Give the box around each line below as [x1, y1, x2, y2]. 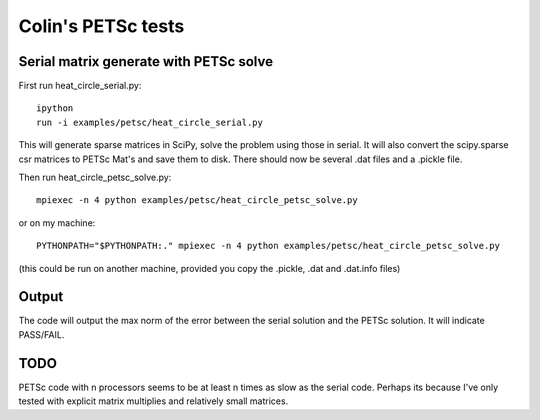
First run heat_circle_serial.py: [18, 80, 142, 92]
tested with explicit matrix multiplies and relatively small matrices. [18, 395, 289, 407]
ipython [36, 103, 74, 114]
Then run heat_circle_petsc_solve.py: [18, 171, 172, 184]
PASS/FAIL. [18, 328, 65, 340]
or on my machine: [18, 216, 96, 229]
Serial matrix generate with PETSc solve [18, 53, 274, 70]
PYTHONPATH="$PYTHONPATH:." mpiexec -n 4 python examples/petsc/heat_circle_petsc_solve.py [36, 240, 500, 252]
